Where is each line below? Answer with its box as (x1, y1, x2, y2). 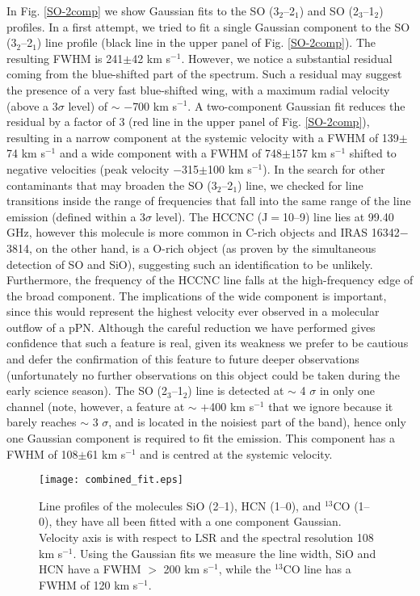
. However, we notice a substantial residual (181, 49, 393, 66)
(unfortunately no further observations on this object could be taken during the (6, 366, 401, 383)
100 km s (207, 160, 252, 177)
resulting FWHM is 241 (6, 49, 124, 66)
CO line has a (283, 560, 351, 577)
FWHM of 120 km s (39, 576, 138, 593)
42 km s (132, 49, 171, 66)
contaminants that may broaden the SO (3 (6, 176, 217, 193)
